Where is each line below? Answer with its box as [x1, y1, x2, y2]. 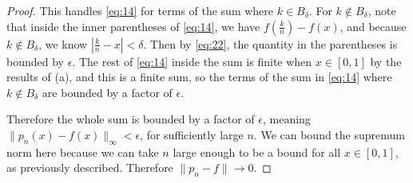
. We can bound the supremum [253, 126, 405, 142]
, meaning [262, 111, 311, 127]
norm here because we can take [6, 143, 159, 160]
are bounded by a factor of [42, 84, 173, 100]
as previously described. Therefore [6, 159, 173, 176]
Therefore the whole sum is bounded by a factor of [6, 111, 255, 127]
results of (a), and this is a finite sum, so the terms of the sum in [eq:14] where [6, 68, 392, 85]
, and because [340, 18, 407, 34]
